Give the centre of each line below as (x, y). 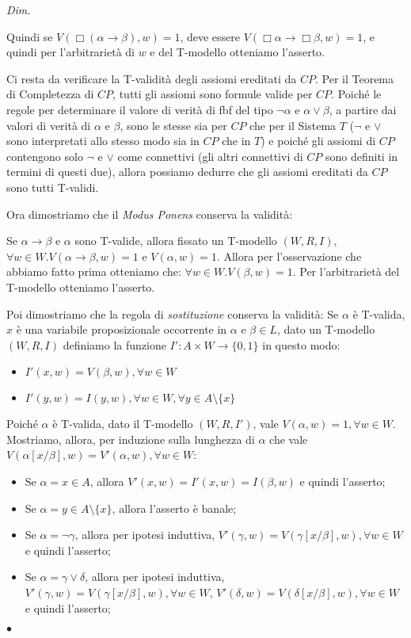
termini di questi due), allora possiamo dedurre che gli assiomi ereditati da (187, 172)
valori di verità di (49, 125)
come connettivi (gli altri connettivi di (210, 156)
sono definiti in (362, 156)
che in (236, 141)
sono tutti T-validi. (53, 187)
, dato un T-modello (326, 329)
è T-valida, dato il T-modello (123, 424)
